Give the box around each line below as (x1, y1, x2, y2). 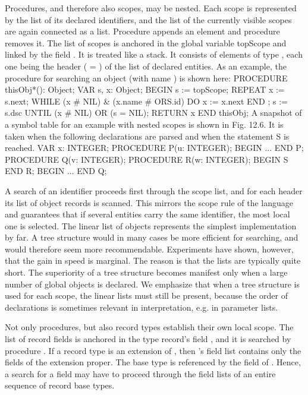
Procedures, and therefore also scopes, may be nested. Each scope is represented (5, 2, 297, 14)
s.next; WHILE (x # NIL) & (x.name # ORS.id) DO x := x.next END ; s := (5, 94, 288, 107)
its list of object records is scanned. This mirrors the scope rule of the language (5, 196, 293, 208)
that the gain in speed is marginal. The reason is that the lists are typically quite (5, 254, 301, 267)
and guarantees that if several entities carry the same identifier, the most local (5, 208, 290, 220)
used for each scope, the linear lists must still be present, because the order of (5, 289, 288, 302)
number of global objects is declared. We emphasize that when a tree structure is (5, 277, 300, 290)
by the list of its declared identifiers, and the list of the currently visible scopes (5, 13, 292, 26)
